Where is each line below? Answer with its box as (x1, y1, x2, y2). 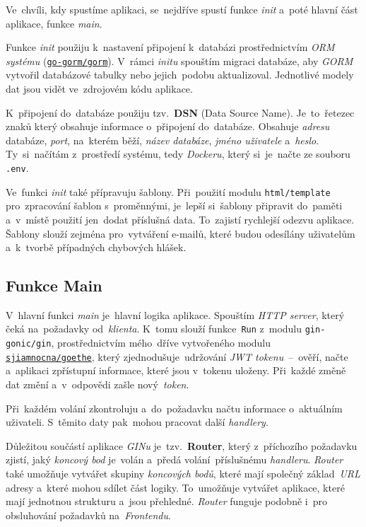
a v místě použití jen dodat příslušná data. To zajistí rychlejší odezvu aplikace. (6, 212, 355, 226)
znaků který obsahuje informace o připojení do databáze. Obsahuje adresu (6, 119, 330, 134)
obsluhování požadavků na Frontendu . (6, 507, 171, 522)
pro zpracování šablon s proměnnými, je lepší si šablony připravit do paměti (6, 198, 343, 213)
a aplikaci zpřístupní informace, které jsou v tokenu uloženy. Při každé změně (6, 363, 346, 378)
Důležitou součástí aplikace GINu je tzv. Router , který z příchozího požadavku (6, 438, 358, 453)
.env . (6, 161, 29, 175)
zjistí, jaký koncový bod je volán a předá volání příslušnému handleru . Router (6, 452, 343, 467)
